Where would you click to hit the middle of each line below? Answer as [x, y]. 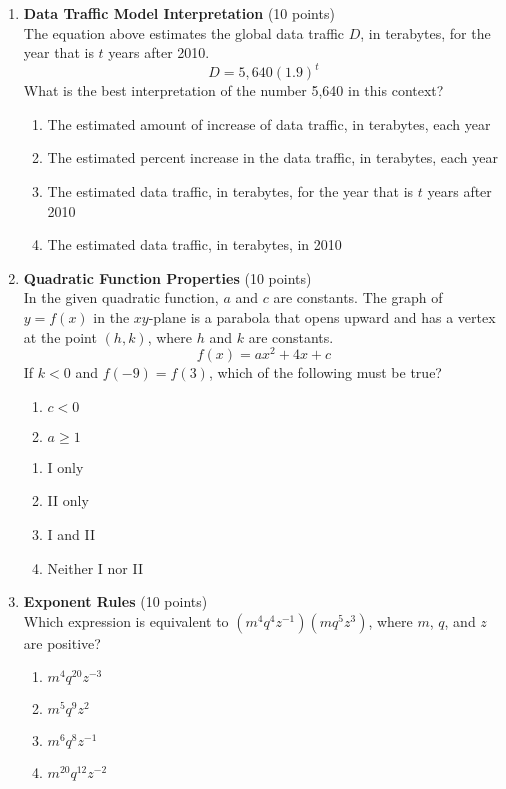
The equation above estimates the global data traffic [184, 32]
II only [68, 500]
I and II [71, 534]
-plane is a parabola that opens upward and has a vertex [322, 317]
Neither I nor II [95, 567]
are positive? [62, 642]
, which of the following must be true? [325, 372]
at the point [60, 336]
